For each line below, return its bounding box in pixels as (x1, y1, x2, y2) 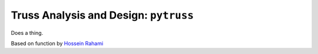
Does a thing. (11, 29, 44, 36)
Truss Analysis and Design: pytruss (11, 9, 194, 21)
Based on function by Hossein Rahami (11, 39, 104, 46)
